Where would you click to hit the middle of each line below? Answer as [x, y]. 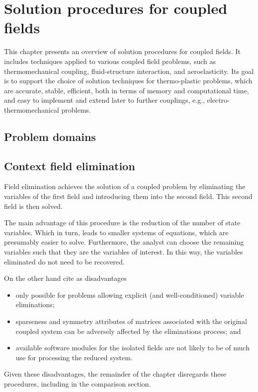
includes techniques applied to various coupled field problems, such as [110, 61]
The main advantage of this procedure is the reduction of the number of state [122, 223]
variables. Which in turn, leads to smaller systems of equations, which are [116, 232]
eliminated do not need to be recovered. [64, 261]
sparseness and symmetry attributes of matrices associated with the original [131, 321]
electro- [218, 100]
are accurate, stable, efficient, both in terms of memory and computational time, [127, 90]
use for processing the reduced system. [74, 357]
